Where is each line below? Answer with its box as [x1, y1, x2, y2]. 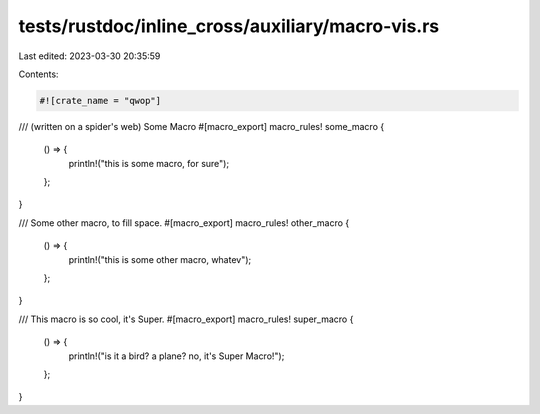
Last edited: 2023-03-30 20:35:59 [18, 50, 161, 62]
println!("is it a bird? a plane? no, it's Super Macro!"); [68, 350, 285, 362]
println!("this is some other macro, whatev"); [68, 253, 252, 265]
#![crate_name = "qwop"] [39, 95, 162, 106]
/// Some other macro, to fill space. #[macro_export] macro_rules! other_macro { [18, 216, 350, 229]
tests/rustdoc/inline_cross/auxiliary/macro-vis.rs [18, 15, 440, 37]
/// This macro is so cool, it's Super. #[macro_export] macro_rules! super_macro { [18, 313, 354, 325]
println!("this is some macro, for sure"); [68, 157, 230, 169]
